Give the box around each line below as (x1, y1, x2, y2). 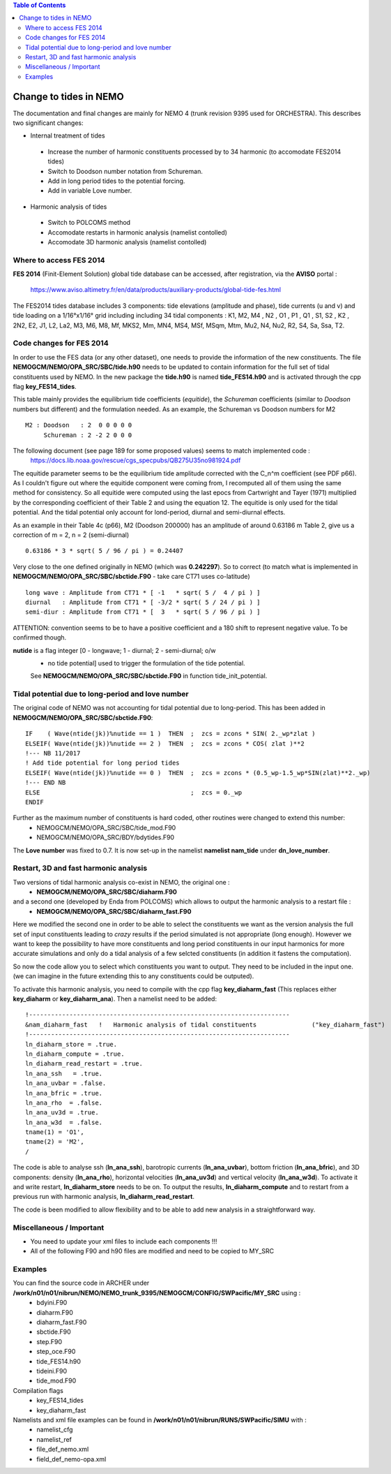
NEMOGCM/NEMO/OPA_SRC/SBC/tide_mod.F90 (36, 823, 176, 832)
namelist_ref (36, 1435, 72, 1443)
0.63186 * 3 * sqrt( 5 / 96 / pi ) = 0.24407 (25, 547, 184, 555)
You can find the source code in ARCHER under (13, 1278, 150, 1288)
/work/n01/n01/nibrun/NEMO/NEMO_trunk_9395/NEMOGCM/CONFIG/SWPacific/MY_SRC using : (13, 1288, 301, 1297)
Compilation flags (13, 1386, 64, 1394)
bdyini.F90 (36, 1299, 68, 1307)
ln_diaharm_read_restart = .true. (25, 1060, 143, 1068)
